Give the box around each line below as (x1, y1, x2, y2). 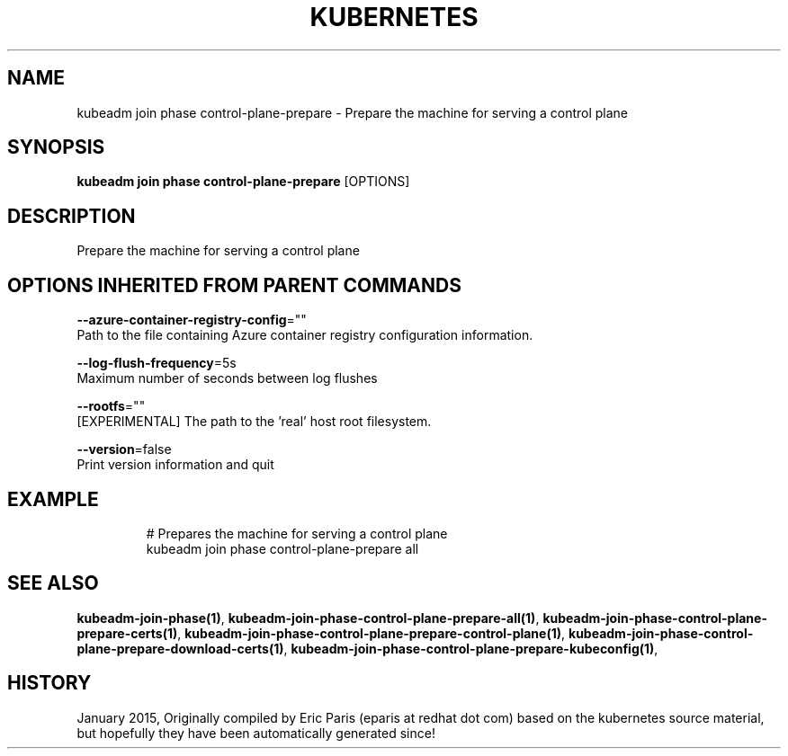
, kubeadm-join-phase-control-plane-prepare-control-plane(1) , (177, 625, 566, 641)
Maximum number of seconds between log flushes (76, 370, 378, 387)
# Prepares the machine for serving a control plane (146, 525, 448, 541)
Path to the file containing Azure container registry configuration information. (76, 327, 533, 343)
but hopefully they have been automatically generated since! (76, 725, 435, 741)
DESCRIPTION (7, 204, 136, 227)
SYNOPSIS (7, 136, 105, 159)
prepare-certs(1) (76, 625, 178, 641)
